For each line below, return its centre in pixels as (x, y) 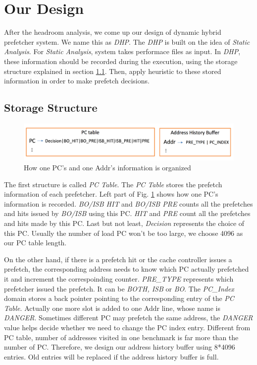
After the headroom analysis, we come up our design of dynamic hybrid (113, 32)
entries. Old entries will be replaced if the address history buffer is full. (111, 356)
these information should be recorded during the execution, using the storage (121, 61)
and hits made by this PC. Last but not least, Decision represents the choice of (124, 223)
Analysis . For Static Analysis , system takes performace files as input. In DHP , (122, 51)
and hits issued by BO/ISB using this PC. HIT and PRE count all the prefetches (127, 213)
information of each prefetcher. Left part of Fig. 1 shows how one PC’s (111, 194)
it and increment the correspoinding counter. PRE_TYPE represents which (119, 279)
